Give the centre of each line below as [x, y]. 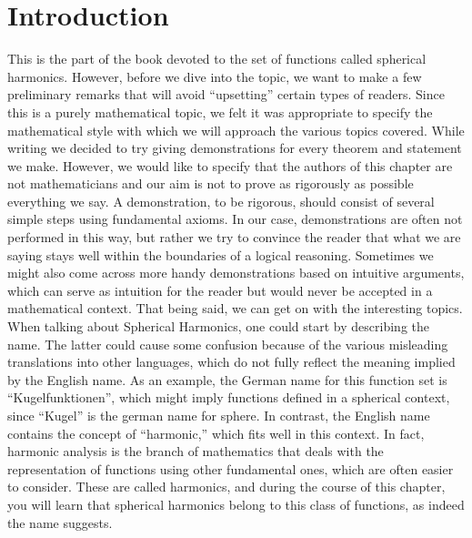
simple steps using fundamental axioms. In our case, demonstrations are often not [235, 219]
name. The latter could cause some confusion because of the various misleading [228, 344]
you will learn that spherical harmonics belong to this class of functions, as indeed [236, 504]
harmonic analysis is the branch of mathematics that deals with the [196, 451]
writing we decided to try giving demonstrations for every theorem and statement [235, 148]
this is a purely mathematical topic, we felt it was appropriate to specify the [220, 112]
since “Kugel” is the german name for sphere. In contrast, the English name [219, 415]
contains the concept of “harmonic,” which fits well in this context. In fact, [216, 433]
